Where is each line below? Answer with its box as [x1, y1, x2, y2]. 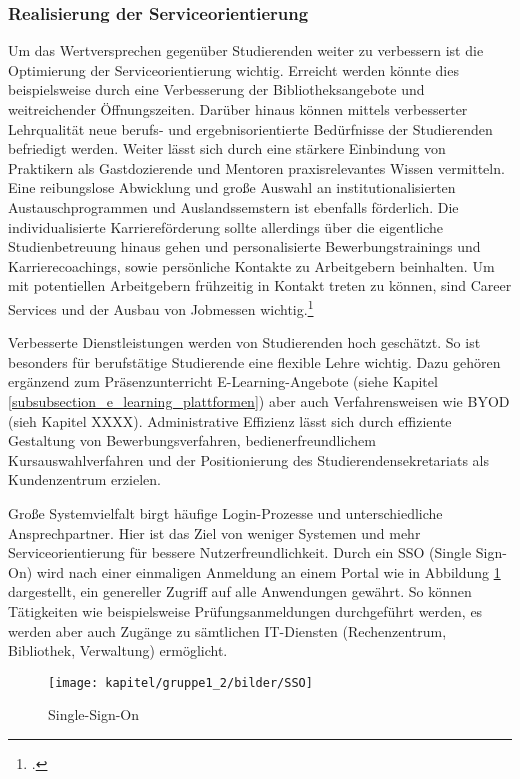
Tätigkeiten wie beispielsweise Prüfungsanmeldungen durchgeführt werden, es [8, 600, 483, 621]
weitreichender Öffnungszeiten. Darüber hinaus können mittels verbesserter [8, 99, 468, 119]
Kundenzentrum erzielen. [8, 469, 161, 490]
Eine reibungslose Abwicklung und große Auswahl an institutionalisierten [8, 177, 456, 198]
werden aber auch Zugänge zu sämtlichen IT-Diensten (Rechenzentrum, [8, 620, 447, 641]
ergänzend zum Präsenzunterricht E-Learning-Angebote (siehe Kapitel [8, 371, 438, 392]
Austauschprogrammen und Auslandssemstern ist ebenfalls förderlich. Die [8, 196, 459, 217]
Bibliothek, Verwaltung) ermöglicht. [8, 640, 228, 661]
